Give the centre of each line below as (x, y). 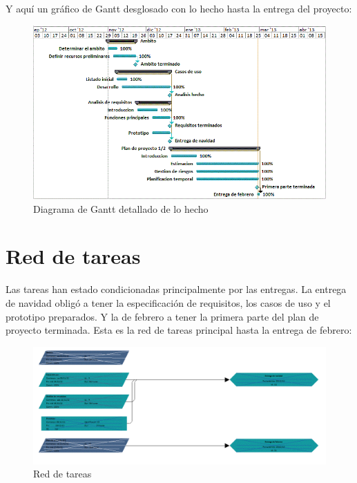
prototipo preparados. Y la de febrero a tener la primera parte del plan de (162, 316)
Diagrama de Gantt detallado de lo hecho (121, 208)
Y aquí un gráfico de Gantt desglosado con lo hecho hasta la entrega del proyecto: (179, 8)
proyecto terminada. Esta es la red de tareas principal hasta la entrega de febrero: (179, 330)
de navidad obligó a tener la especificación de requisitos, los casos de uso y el (168, 303)
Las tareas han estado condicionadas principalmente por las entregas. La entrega (176, 289)
